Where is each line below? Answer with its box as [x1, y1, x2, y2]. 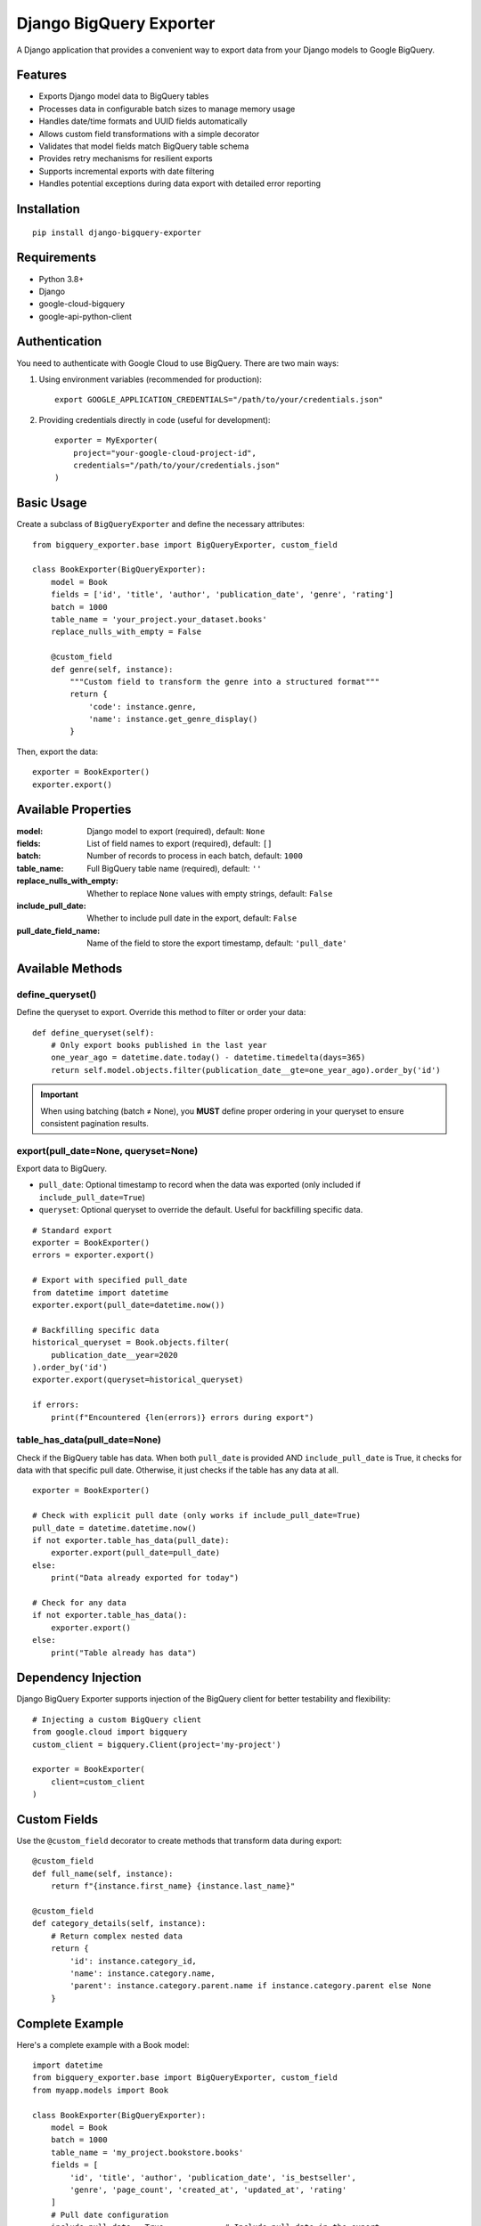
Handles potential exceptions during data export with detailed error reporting [38, 178, 321, 189]
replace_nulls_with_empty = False [50, 627, 202, 637]
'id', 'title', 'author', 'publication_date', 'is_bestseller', [69, 2173, 356, 2182]
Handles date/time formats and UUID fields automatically [38, 116, 249, 126]
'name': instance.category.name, [69, 1968, 216, 1978]
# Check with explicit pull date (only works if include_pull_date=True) [32, 1510, 362, 1521]
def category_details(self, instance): [32, 1919, 207, 1929]
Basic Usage [16, 495, 87, 511]
